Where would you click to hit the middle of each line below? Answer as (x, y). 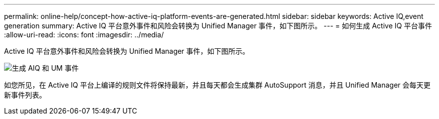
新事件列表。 (25, 95)
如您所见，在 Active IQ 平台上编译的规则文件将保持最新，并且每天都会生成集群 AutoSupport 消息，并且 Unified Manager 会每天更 (217, 85)
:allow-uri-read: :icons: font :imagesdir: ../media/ (84, 35)
